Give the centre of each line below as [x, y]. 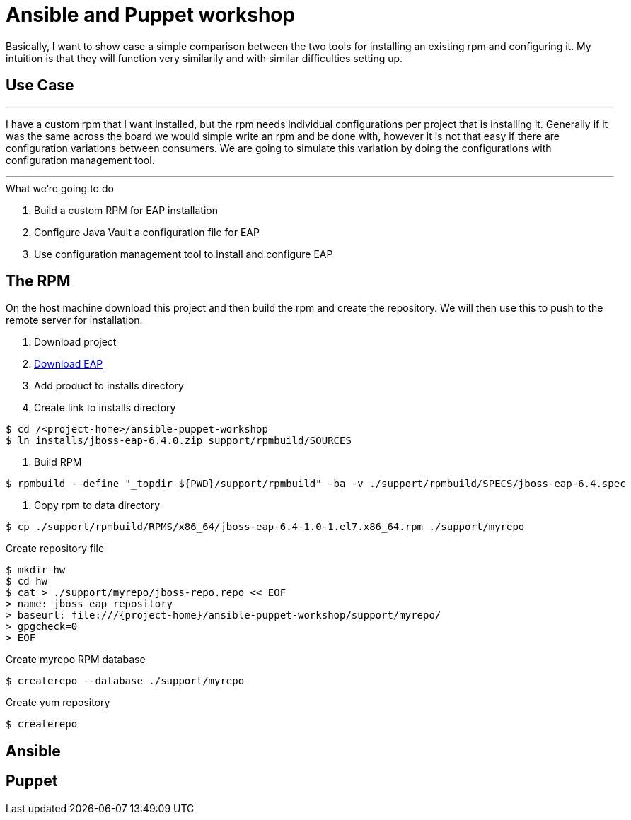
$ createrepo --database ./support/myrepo [125, 681]
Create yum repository [58, 703]
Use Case [40, 86]
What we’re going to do [60, 188]
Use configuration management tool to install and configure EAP [184, 254]
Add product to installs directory [109, 386]
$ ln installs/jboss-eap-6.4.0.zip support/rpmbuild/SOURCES [179, 441]
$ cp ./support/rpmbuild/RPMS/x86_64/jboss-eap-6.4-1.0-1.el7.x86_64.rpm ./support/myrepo [265, 527]
